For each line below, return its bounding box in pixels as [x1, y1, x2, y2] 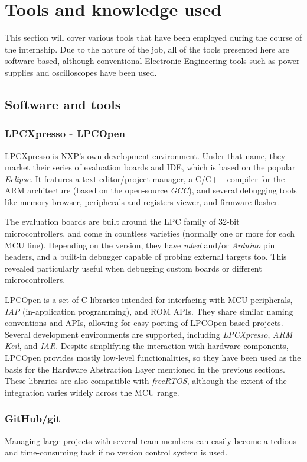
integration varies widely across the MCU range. [5, 386, 179, 398]
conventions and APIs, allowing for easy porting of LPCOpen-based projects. [5, 316, 283, 329]
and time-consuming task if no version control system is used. [5, 446, 228, 458]
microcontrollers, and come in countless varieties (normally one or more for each [5, 227, 295, 240]
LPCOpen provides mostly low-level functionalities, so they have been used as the [5, 351, 301, 363]
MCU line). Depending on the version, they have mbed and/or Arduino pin [5, 238, 275, 251]
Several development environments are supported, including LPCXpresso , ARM [5, 328, 293, 340]
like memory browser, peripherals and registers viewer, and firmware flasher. [5, 195, 280, 208]
